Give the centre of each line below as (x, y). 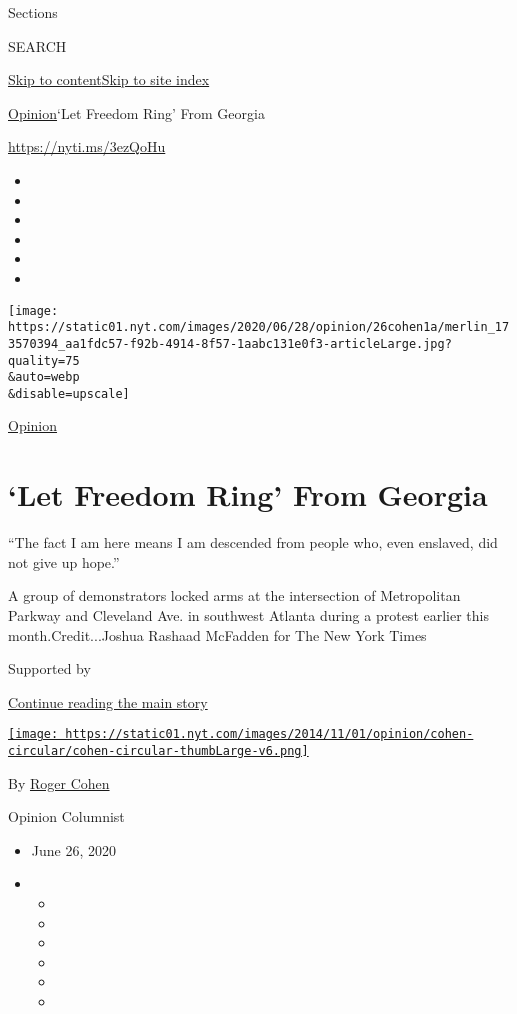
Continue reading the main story (108, 701)
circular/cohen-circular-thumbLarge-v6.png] (158, 751)
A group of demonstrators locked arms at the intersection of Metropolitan (234, 595)
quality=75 (44, 360)
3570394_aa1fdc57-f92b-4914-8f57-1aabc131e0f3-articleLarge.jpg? (230, 343)
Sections (33, 12)
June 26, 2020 (73, 849)
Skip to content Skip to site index (109, 79)
